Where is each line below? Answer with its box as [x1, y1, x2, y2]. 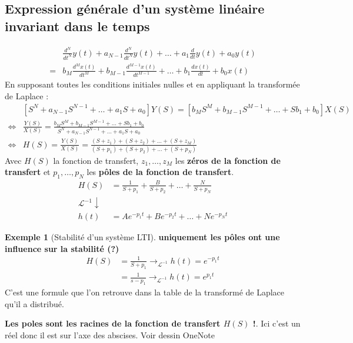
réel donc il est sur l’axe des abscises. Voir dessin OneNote [5, 328, 215, 341]
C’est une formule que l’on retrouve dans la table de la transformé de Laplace [5, 285, 285, 298]
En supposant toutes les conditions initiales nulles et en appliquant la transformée [5, 78, 300, 90]
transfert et [5, 166, 51, 178]
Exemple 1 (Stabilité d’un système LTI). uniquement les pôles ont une [5, 231, 280, 243]
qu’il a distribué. [5, 297, 64, 310]
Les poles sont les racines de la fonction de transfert [5, 317, 221, 329]
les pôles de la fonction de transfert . [86, 166, 234, 178]
